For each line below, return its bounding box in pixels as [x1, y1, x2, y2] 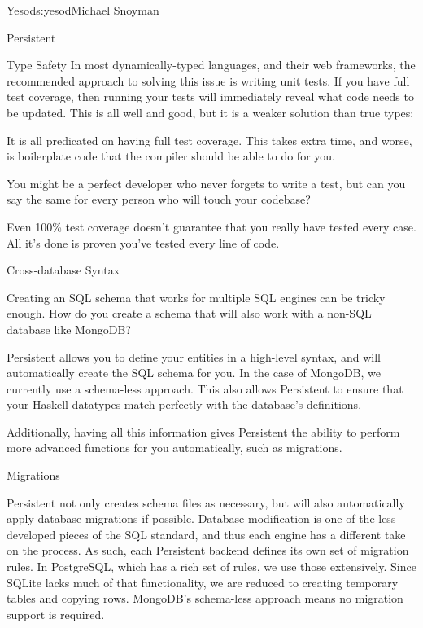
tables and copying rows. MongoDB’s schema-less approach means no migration [7, 590, 403, 607]
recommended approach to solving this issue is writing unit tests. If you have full [7, 72, 410, 89]
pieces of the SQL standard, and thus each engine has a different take [59, 525, 406, 542]
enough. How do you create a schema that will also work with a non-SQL [7, 305, 372, 322]
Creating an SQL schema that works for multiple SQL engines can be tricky [7, 288, 386, 305]
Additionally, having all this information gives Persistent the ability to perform [7, 423, 400, 440]
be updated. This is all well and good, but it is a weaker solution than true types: [7, 103, 414, 121]
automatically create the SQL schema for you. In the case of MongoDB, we [7, 364, 382, 381]
